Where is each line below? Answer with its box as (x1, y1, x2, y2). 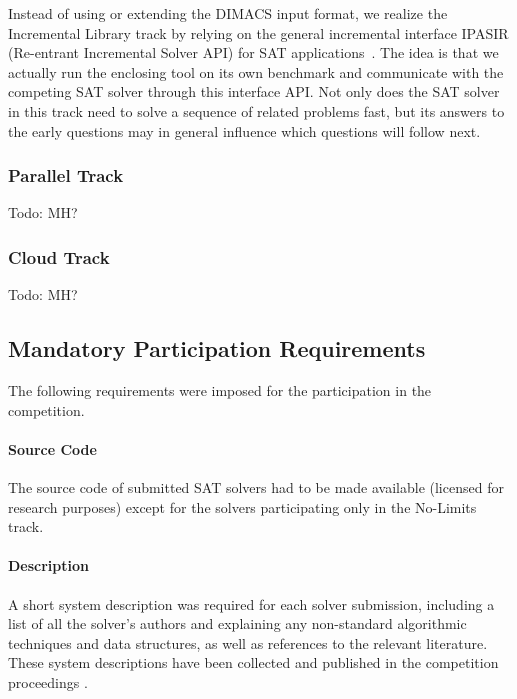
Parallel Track (8, 163, 124, 188)
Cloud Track (8, 244, 110, 269)
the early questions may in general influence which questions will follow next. (8, 120, 481, 141)
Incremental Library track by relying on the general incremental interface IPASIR (8, 22, 509, 43)
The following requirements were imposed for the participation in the (8, 379, 432, 400)
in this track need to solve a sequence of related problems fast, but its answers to (8, 100, 505, 121)
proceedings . (8, 671, 88, 692)
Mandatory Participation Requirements (8, 333, 426, 364)
